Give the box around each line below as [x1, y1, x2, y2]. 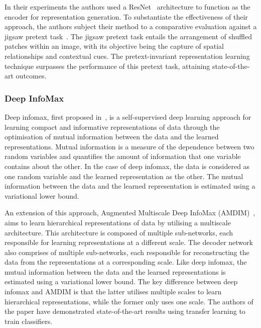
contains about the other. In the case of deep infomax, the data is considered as [5, 160, 250, 171]
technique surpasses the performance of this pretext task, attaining [5, 60, 210, 71]
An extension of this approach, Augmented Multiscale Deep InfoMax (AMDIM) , [5, 207, 255, 218]
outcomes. [16, 70, 47, 81]
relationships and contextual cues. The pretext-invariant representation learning [5, 50, 250, 61]
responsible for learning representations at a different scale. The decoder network [5, 237, 253, 248]
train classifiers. [5, 315, 53, 326]
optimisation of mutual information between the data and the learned [5, 131, 219, 142]
